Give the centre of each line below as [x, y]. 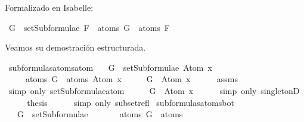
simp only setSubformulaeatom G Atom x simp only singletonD [154, 90]
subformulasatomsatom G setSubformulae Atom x [110, 67]
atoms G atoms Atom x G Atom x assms [131, 79]
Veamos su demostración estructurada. [75, 47]
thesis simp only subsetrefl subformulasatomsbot [131, 102]
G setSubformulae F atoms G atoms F [89, 27]
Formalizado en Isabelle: [49, 7]
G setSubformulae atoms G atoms [100, 114]
